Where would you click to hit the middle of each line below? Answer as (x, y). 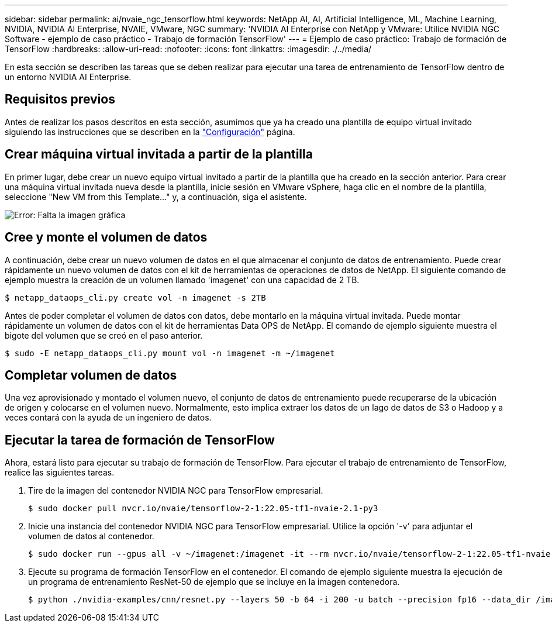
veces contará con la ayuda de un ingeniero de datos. (108, 418)
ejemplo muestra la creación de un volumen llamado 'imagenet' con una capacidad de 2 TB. (182, 280)
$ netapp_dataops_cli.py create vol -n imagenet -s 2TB (135, 297)
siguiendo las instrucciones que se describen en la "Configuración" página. (150, 132)
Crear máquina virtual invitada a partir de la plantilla (159, 154)
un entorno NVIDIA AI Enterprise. (68, 77)
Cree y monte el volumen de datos (106, 237)
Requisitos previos (60, 99)
